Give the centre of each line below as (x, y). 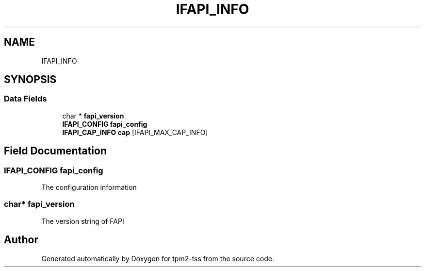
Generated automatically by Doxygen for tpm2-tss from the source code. (158, 258)
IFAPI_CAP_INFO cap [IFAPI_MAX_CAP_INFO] (135, 132)
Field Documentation (55, 151)
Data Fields (25, 99)
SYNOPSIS (30, 80)
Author (21, 240)
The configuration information (89, 187)
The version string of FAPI (83, 221)
